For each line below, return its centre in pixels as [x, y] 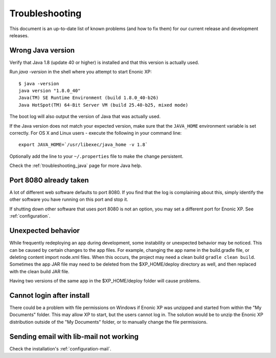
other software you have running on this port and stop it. [69, 200]
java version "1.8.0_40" [50, 91]
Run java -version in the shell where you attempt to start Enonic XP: [80, 72]
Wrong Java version [42, 50]
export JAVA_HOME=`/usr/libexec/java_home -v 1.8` [83, 145]
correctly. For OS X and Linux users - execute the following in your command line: [96, 133]
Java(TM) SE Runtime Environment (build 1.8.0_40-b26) [89, 98]
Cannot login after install [50, 295]
